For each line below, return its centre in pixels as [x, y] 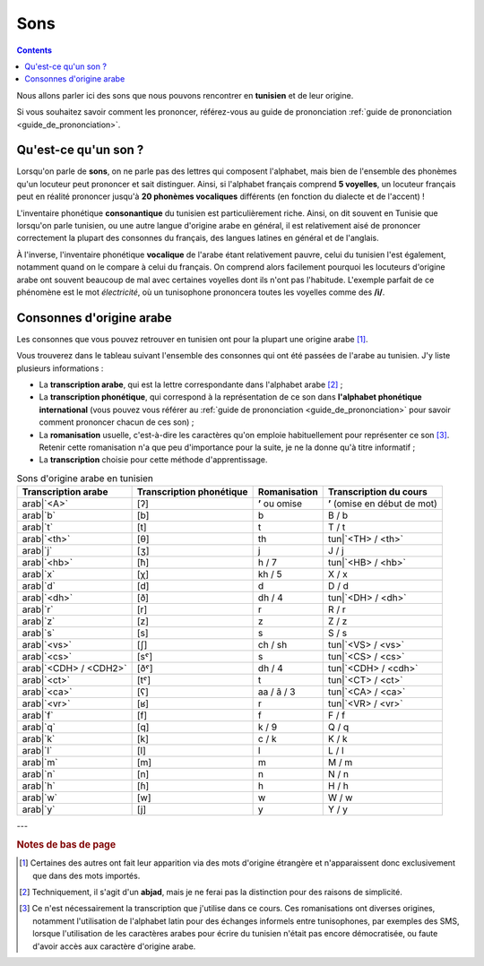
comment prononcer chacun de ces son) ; [117, 422]
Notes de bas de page [66, 844]
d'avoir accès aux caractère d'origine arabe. [114, 946]
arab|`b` [39, 515]
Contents [35, 50]
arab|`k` [39, 739]
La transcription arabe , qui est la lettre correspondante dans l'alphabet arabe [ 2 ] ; [191, 384]
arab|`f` [38, 715]
